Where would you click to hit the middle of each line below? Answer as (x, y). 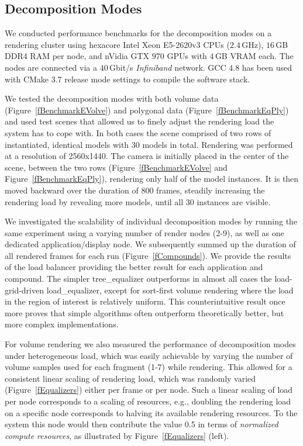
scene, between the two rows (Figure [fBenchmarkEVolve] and (116, 167)
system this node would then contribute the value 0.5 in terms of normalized (142, 424)
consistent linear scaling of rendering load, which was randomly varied (130, 378)
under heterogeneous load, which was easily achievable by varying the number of (149, 355)
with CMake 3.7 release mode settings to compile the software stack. (128, 79)
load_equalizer (73, 290)
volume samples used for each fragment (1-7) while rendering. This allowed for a (149, 367)
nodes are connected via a (51, 67)
